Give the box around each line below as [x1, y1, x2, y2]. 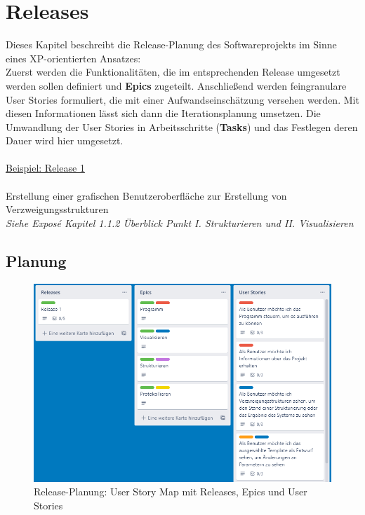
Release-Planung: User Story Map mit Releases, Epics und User [34, 484, 307, 499]
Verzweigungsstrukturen [6, 202, 109, 217]
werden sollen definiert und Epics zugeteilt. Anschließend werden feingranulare [6, 78, 347, 92]
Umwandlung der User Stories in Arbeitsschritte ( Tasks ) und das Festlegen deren [6, 119, 358, 134]
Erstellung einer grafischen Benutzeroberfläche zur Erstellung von [6, 188, 287, 202]
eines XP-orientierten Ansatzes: [6, 50, 141, 65]
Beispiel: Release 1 [6, 160, 85, 175]
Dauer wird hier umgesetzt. [6, 133, 124, 148]
